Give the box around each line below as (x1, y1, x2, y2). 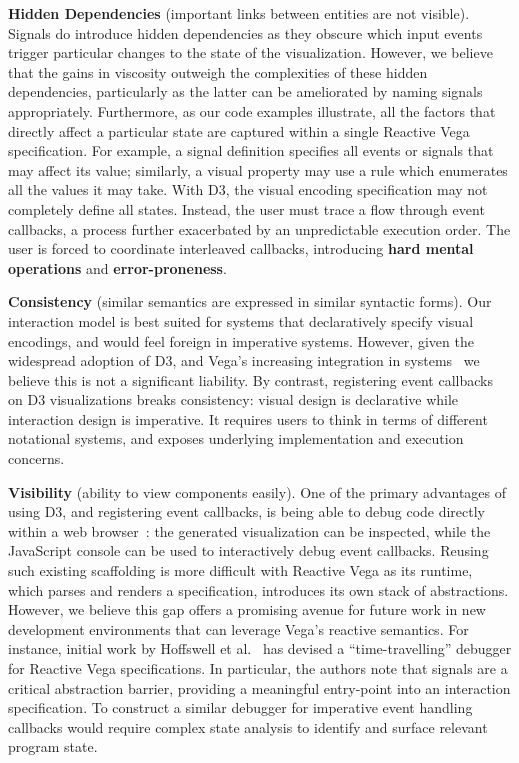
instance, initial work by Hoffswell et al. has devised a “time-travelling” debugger (8, 638, 512, 659)
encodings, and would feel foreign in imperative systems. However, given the (8, 330, 474, 351)
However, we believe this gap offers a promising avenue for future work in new (8, 599, 486, 620)
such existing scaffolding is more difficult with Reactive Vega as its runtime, (8, 560, 473, 581)
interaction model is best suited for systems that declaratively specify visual (8, 310, 474, 331)
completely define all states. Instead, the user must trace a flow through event (8, 198, 485, 219)
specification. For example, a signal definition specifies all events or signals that (8, 140, 494, 161)
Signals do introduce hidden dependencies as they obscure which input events (8, 22, 483, 43)
